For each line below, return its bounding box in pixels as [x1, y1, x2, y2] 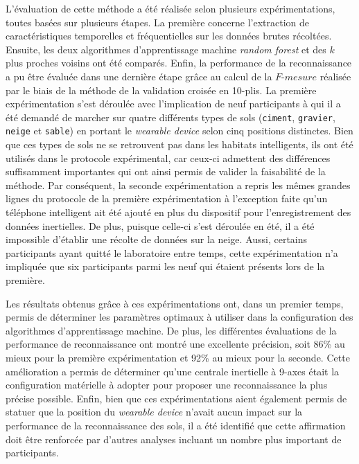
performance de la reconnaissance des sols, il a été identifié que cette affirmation [6, 418, 346, 432]
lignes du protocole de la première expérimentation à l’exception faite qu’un [6, 191, 328, 206]
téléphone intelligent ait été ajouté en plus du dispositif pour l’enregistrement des [6, 205, 351, 220]
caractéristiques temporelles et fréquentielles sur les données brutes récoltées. [6, 28, 332, 43]
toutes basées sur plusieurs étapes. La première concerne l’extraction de [6, 15, 310, 29]
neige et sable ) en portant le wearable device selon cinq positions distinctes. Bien [6, 123, 353, 138]
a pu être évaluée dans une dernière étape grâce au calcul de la [6, 69, 272, 83]
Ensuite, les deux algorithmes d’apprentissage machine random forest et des [6, 42, 326, 56]
